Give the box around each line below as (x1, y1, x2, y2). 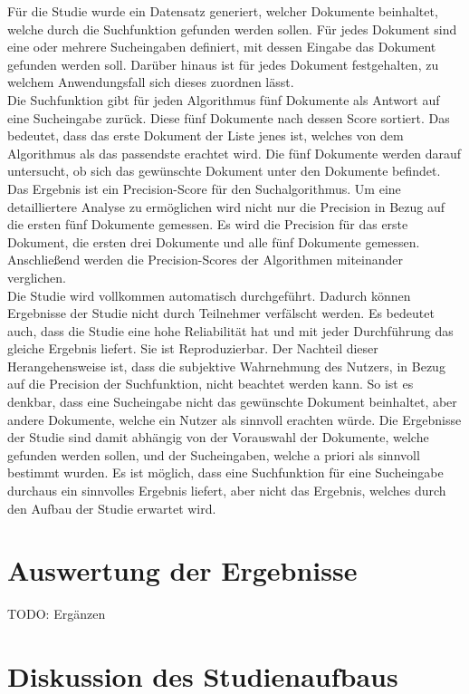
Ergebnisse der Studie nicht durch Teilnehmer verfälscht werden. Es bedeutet (7, 304, 435, 323)
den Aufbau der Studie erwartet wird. (7, 498, 216, 517)
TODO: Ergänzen (7, 604, 106, 623)
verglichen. (7, 267, 66, 286)
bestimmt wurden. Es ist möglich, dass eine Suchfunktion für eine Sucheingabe (7, 463, 444, 482)
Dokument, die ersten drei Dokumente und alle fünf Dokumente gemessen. (7, 232, 420, 251)
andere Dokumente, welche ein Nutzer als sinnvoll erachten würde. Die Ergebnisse (7, 410, 462, 429)
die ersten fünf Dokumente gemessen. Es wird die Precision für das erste (7, 215, 408, 234)
